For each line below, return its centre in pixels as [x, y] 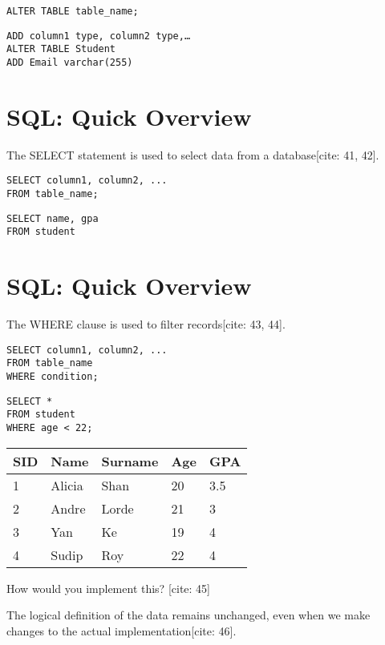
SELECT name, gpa [53, 218]
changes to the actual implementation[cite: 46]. [122, 630]
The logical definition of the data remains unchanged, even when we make [188, 615]
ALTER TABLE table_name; [73, 11]
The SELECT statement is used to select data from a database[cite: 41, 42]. [193, 154]
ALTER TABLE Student [61, 49]
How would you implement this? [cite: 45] [109, 588]
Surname [130, 461]
